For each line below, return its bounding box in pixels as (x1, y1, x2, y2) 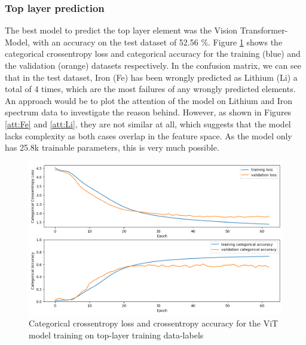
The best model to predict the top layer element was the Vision (5, 24, 238, 36)
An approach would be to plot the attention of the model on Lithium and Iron (5, 94, 292, 106)
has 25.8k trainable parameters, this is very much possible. (5, 141, 219, 154)
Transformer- (240, 24, 288, 36)
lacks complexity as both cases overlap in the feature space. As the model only (5, 129, 292, 142)
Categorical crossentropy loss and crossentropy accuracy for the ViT (29, 317, 279, 329)
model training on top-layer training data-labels (29, 328, 204, 341)
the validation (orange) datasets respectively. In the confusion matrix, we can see (5, 59, 301, 71)
